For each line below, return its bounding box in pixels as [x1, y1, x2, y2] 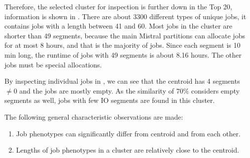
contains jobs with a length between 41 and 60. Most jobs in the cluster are [4, 21, 233, 31]
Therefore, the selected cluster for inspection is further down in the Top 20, [4, 1, 232, 11]
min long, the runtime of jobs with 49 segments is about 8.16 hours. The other [4, 49, 242, 60]
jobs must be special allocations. [4, 59, 102, 69]
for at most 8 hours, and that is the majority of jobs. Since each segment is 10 [4, 40, 241, 50]
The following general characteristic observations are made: [4, 111, 183, 122]
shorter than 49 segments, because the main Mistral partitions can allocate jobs [4, 30, 245, 40]
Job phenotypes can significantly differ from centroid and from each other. [16, 128, 241, 138]
